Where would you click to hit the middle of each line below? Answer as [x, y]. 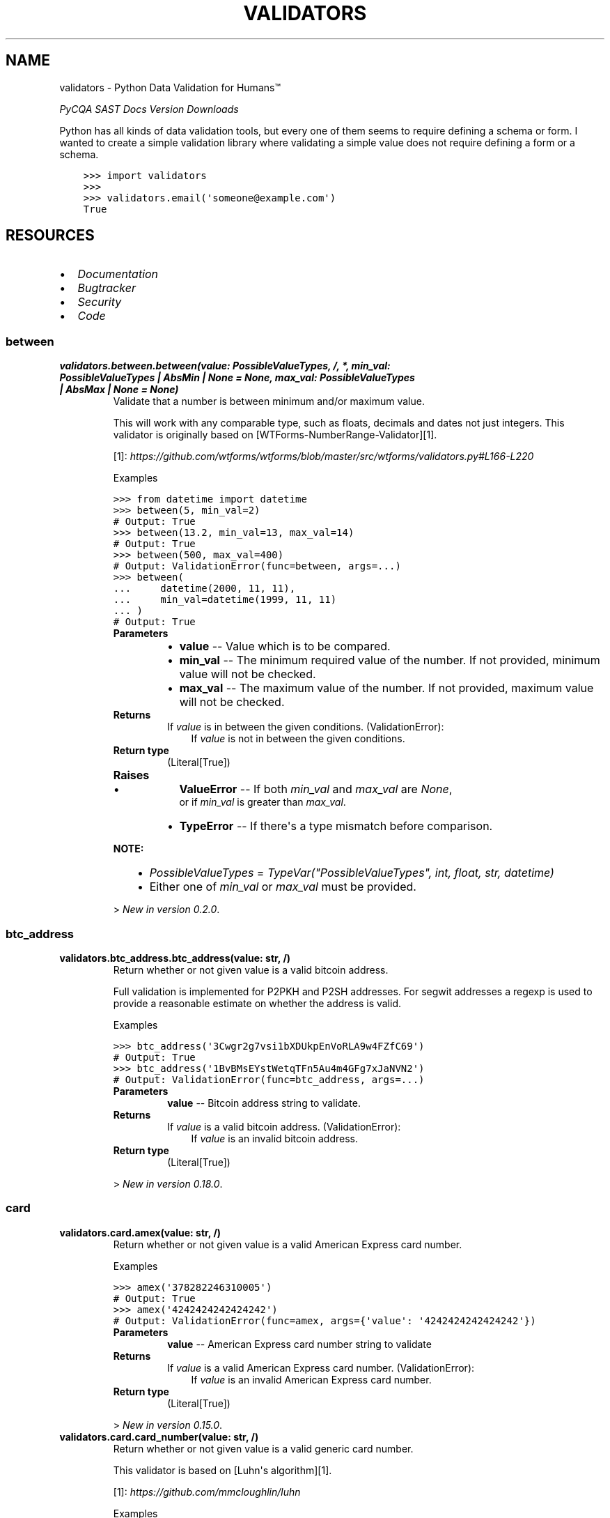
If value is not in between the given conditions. [298, 739]
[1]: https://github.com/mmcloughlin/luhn [207, 1492]
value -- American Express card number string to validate [299, 1344]
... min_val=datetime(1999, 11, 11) [225, 600]
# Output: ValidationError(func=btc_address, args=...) [269, 1079]
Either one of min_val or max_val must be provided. [283, 887]
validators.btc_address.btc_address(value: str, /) [175, 958]
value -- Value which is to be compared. [285, 646]
